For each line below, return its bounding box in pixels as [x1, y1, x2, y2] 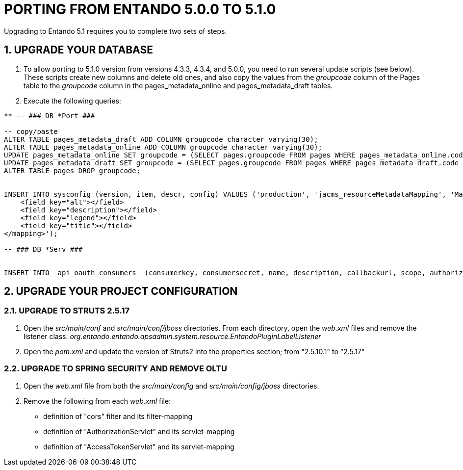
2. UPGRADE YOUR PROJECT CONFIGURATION [4, 285, 238, 298]
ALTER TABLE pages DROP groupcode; [4, 166, 141, 175]
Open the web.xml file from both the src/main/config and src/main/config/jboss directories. [24, 381, 319, 390]
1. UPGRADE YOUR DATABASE [4, 44, 153, 56]
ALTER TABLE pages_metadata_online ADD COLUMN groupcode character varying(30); [4, 143, 323, 151]
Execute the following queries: [24, 96, 121, 105]
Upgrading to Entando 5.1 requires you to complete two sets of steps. [4, 26, 227, 35]
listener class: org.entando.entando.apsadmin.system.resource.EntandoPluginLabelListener [24, 332, 321, 340]
